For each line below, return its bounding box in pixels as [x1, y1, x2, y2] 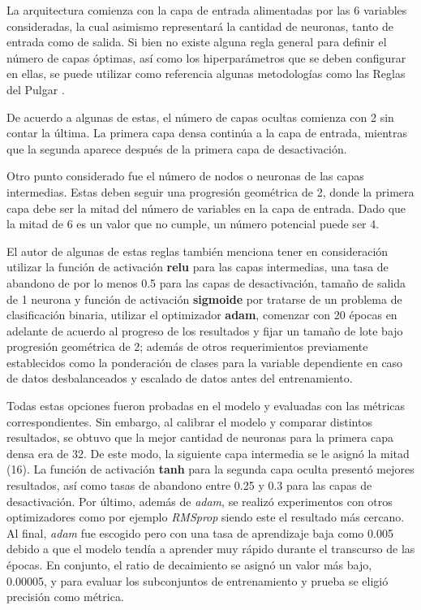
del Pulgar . [6, 80, 65, 97]
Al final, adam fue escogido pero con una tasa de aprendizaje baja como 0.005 [6, 524, 393, 541]
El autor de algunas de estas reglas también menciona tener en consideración [6, 242, 389, 259]
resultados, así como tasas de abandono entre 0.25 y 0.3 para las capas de [6, 477, 372, 494]
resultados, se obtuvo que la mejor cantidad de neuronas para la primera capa [6, 429, 393, 446]
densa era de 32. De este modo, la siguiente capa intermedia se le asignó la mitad [6, 444, 410, 461]
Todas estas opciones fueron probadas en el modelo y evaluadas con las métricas [6, 397, 406, 414]
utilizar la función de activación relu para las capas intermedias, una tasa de [6, 258, 389, 275]
